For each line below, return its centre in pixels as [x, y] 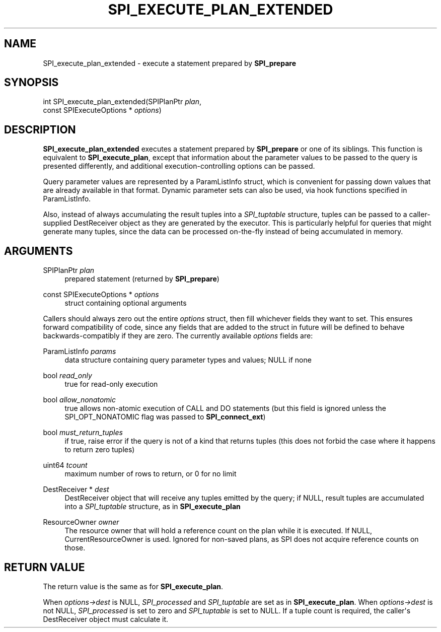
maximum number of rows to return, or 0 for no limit [151, 474]
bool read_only [67, 376]
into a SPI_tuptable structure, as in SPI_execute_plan [153, 507]
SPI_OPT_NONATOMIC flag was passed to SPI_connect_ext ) [165, 417]
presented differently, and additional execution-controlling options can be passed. [179, 166]
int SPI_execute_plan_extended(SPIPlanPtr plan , [122, 102]
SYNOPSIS [31, 83]
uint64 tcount [65, 465]
